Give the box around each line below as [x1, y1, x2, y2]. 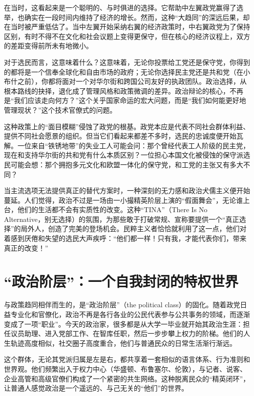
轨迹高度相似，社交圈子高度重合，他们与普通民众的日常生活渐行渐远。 [10, 337, 236, 348]
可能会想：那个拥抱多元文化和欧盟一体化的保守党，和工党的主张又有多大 [10, 159, 243, 169]
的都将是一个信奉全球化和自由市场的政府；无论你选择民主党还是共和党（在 [4, 66, 243, 77]
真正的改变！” [4, 242, 48, 253]
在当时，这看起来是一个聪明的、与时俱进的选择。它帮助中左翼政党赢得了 [4, 2, 236, 12]
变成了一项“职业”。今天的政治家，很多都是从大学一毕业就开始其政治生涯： [4, 318, 243, 329]
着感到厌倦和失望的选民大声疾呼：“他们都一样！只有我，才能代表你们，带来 [4, 233, 247, 243]
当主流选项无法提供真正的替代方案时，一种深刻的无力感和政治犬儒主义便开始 [4, 185, 250, 196]
